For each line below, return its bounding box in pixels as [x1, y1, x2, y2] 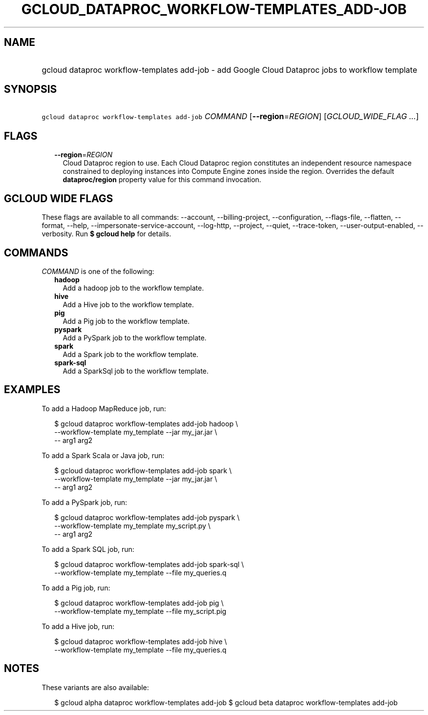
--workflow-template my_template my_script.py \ [54, 521, 211, 530]
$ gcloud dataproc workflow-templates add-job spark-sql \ [54, 560, 244, 568]
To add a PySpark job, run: [42, 498, 128, 506]
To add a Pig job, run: [42, 583, 110, 592]
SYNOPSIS [4, 83, 57, 96]
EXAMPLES [4, 383, 61, 396]
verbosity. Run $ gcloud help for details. [42, 230, 171, 238]
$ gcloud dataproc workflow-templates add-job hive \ [54, 637, 227, 646]
